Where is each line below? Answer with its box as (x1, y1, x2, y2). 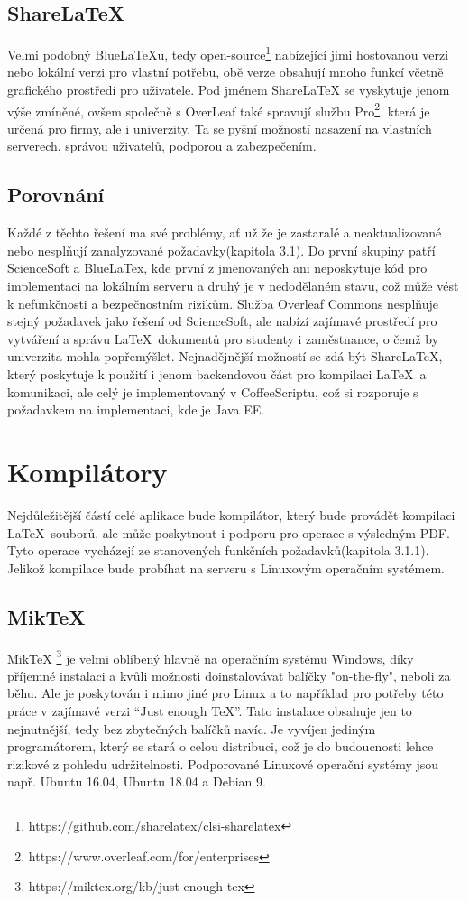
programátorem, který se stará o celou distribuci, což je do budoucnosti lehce (7, 737, 434, 756)
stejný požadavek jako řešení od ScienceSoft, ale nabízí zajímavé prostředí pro (7, 312, 437, 330)
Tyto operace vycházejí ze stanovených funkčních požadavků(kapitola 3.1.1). (7, 541, 429, 560)
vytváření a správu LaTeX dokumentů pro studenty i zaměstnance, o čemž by (7, 329, 439, 348)
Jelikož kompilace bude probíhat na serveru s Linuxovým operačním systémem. (7, 558, 445, 577)
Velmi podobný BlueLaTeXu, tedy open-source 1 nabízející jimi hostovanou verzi (7, 42, 449, 63)
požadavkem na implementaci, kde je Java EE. (7, 400, 265, 419)
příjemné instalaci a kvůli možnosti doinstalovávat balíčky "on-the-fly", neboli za (7, 665, 451, 684)
